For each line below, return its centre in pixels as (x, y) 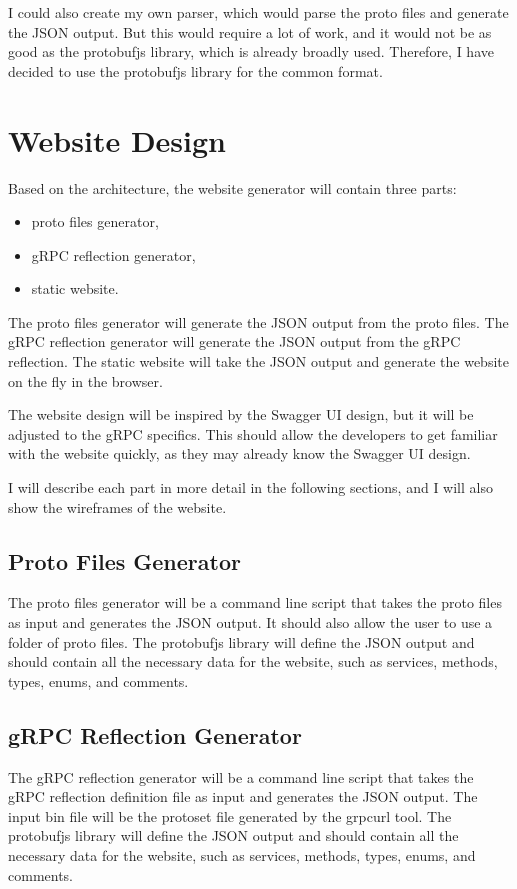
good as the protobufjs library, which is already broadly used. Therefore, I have (251, 51)
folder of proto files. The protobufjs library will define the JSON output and (241, 641)
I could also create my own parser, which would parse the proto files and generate (258, 12)
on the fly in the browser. (85, 380)
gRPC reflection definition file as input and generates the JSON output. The (243, 796)
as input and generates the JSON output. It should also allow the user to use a (250, 622)
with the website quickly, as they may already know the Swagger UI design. (239, 453)
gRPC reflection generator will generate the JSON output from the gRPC (234, 341)
